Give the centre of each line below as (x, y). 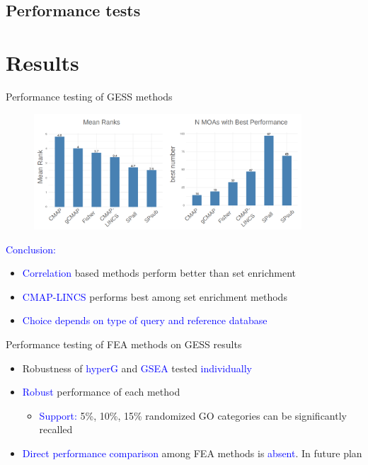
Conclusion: (31, 249)
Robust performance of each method (101, 392)
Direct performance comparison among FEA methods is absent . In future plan (192, 453)
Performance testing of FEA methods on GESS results (124, 344)
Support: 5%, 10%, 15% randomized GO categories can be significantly (193, 415)
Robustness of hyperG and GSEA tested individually (137, 368)
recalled (56, 429)
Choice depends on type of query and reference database (145, 320)
